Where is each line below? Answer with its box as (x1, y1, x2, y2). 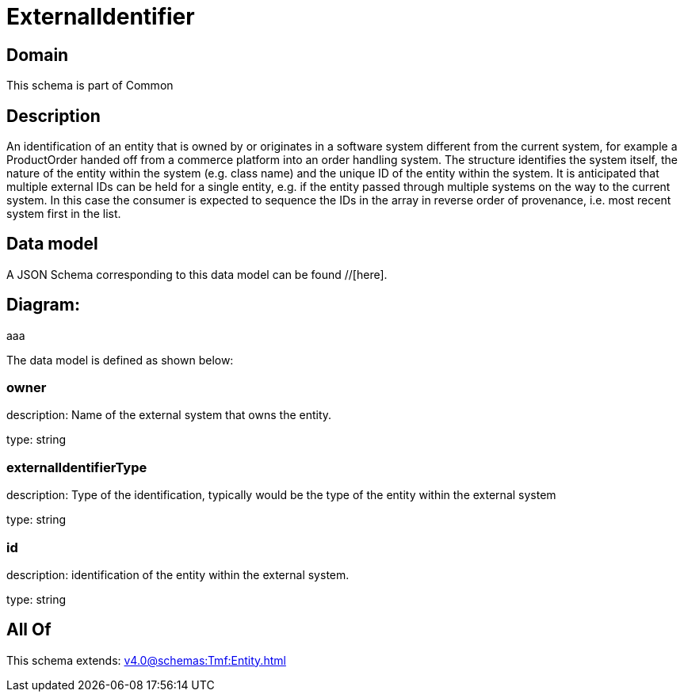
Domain (6, 44, 69, 65)
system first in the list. (6, 207, 121, 221)
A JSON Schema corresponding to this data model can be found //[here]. (6, 267, 388, 281)
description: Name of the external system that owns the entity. (6, 408, 332, 422)
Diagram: (6, 295, 80, 315)
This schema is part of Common (6, 78, 174, 93)
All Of (6, 620, 52, 640)
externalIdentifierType (6, 459, 147, 475)
